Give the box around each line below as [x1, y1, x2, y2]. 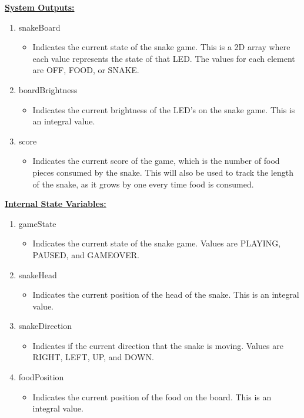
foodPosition [18, 371, 64, 383]
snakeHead [18, 268, 57, 281]
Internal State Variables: [5, 198, 106, 210]
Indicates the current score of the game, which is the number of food [32, 154, 280, 167]
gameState [18, 217, 56, 229]
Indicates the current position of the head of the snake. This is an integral [32, 288, 299, 301]
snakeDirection [18, 320, 72, 332]
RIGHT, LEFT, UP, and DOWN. [32, 351, 154, 363]
